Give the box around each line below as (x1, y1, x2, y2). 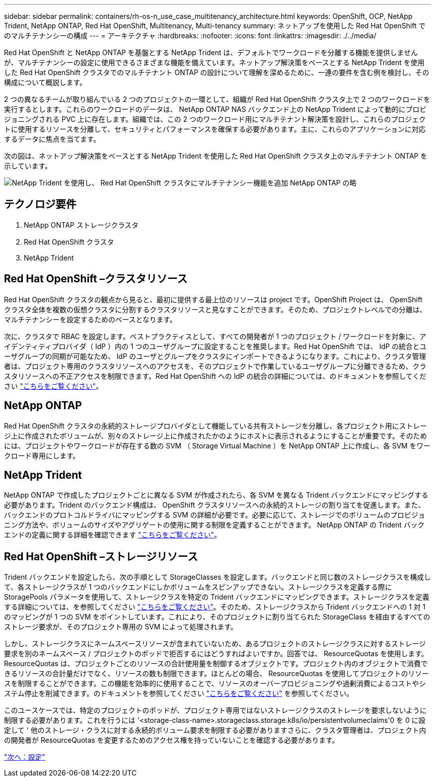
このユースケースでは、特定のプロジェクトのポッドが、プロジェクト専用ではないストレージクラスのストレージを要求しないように (4, 706, 427, 715)
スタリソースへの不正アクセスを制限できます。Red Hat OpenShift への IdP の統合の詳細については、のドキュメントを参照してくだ (4, 371, 427, 380)
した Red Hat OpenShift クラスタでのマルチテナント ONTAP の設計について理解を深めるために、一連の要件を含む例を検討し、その (4, 68, 430, 77)
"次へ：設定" (4, 753, 46, 762)
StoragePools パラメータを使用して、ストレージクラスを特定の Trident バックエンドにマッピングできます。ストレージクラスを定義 (4, 593, 430, 602)
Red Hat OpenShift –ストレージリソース (4, 550, 198, 563)
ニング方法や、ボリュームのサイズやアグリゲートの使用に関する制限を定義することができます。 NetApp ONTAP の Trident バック (4, 521, 425, 529)
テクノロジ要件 (4, 198, 76, 211)
